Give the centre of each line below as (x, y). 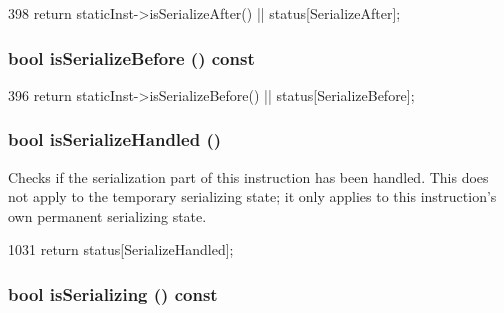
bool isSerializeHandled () (115, 139)
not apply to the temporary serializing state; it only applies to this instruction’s (252, 196)
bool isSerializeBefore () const (131, 57)
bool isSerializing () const (113, 293)
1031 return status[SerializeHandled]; (121, 249)
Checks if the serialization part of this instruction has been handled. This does (248, 176)
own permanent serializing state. (107, 215)
